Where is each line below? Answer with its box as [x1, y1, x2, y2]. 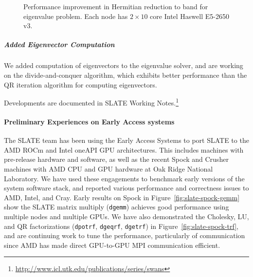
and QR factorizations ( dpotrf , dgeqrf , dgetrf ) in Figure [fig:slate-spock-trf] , [4, 221, 239, 231]
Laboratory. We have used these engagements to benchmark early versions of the [4, 173, 245, 183]
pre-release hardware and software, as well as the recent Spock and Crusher [4, 154, 229, 164]
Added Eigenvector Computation [4, 39, 115, 50]
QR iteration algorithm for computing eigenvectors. [4, 79, 157, 89]
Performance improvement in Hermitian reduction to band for [23, 1, 208, 11]
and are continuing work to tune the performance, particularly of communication [4, 230, 245, 241]
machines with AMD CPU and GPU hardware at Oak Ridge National [4, 163, 213, 173]
